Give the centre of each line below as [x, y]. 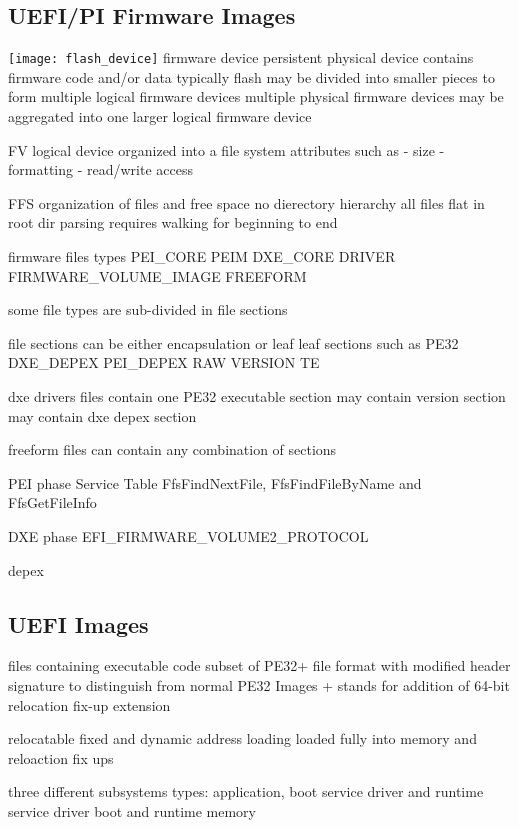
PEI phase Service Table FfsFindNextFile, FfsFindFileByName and [215, 482]
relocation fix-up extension [89, 704]
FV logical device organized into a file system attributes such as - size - [226, 149]
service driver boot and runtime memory [132, 810]
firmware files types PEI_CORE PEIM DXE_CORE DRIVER [202, 256]
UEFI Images [78, 623]
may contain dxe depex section [102, 415]
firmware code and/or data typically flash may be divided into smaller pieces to [251, 76]
